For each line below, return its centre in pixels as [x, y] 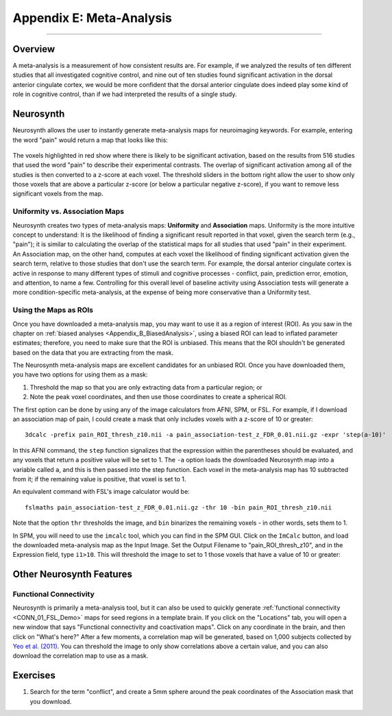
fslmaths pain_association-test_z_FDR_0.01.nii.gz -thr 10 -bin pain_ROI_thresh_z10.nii [179, 507]
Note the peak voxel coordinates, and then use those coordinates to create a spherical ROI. [158, 397]
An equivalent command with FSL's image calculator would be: [101, 492]
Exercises [34, 676]
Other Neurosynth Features [73, 574]
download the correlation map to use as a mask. [81, 656]
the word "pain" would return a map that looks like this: [90, 140]
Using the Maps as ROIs [53, 310]
